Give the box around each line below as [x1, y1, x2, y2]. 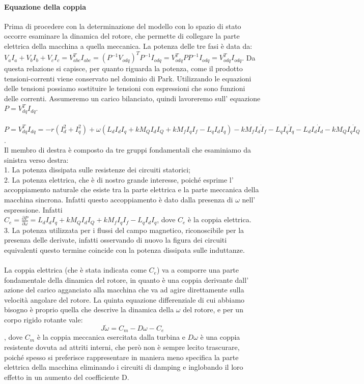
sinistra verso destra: [4, 154, 69, 165]
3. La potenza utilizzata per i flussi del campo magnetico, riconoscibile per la [4, 224, 244, 235]
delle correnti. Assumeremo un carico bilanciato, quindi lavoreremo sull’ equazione [4, 93, 261, 103]
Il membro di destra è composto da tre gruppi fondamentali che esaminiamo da [4, 144, 251, 155]
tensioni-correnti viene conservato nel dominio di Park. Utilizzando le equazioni [4, 73, 251, 83]
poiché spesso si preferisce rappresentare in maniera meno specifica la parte [4, 351, 239, 362]
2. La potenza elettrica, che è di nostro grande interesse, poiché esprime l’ [4, 174, 234, 185]
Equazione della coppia [4, 1, 87, 12]
